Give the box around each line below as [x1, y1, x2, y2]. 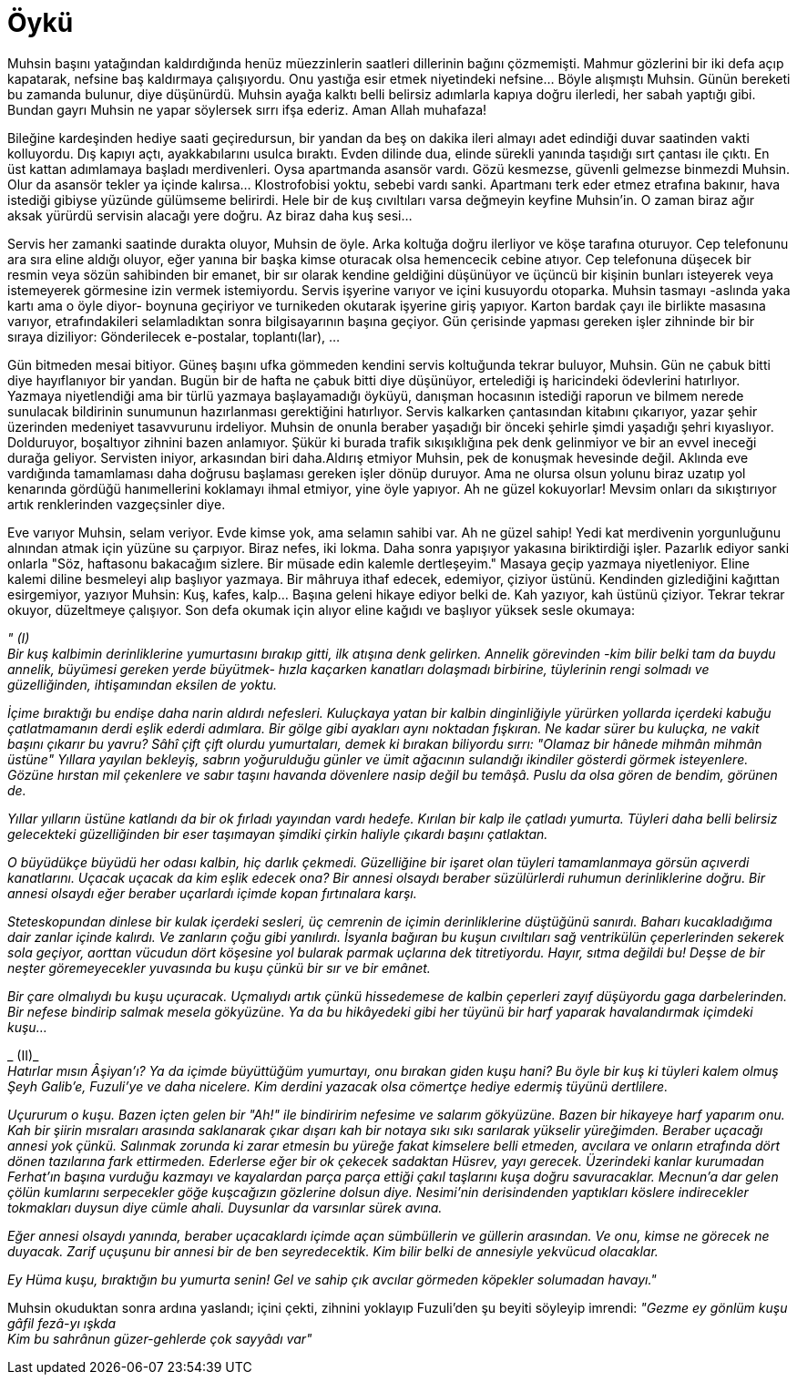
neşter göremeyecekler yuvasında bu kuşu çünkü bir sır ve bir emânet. [7, 959, 431, 976]
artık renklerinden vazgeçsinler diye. [7, 496, 226, 512]
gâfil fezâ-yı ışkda [7, 1315, 117, 1331]
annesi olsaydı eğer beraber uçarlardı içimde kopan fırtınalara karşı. [7, 885, 417, 901]
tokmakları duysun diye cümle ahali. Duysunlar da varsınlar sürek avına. [7, 1199, 443, 1215]
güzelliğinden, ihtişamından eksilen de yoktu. [7, 676, 278, 692]
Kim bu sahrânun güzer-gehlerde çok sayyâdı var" [7, 1330, 312, 1346]
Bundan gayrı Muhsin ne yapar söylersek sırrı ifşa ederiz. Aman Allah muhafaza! [7, 101, 487, 118]
